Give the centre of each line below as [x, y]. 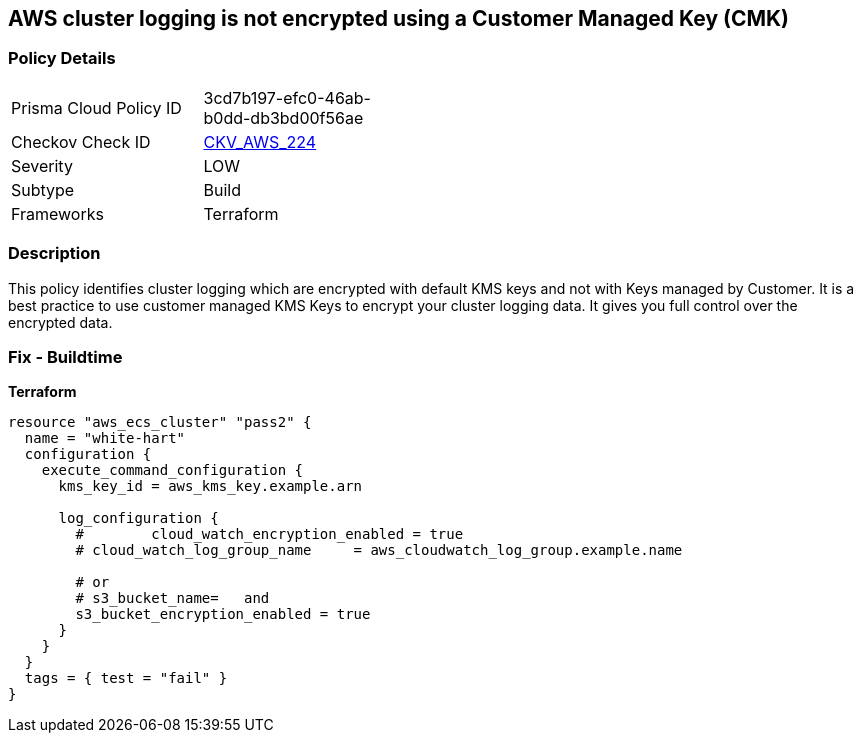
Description [54, 253]
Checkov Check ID [81, 141]
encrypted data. [60, 322]
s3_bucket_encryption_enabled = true [223, 614]
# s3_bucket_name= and [172, 598]
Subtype [43, 189]
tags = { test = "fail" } [126, 678]
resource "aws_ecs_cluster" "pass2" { [160, 422]
